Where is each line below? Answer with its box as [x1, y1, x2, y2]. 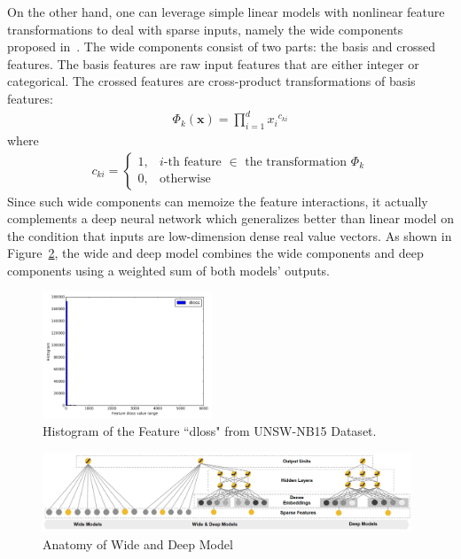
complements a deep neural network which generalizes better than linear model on [7, 209, 454, 228]
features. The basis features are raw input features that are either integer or [7, 54, 419, 73]
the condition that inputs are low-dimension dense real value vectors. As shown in [7, 226, 452, 245]
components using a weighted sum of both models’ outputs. [7, 260, 330, 279]
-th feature [163, 155, 222, 168]
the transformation [245, 155, 348, 168]
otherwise [160, 173, 211, 186]
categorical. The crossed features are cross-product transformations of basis [7, 72, 416, 90]
